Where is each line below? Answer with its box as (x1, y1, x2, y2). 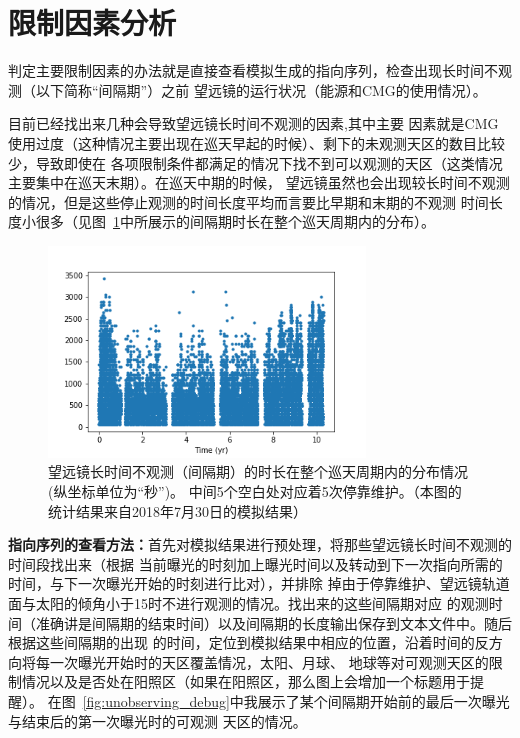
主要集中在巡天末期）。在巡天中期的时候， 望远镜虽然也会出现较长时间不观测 (8, 172, 510, 193)
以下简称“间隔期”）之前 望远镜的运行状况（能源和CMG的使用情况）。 (35, 79, 487, 100)
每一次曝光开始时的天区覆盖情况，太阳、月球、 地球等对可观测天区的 (35, 651, 489, 672)
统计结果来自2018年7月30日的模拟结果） (48, 500, 307, 521)
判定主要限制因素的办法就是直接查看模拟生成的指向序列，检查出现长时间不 (8, 60, 498, 81)
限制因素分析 (8, 2, 177, 43)
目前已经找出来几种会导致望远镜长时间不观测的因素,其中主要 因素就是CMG (8, 113, 499, 134)
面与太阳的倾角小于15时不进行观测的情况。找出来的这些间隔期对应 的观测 (8, 593, 489, 614)
